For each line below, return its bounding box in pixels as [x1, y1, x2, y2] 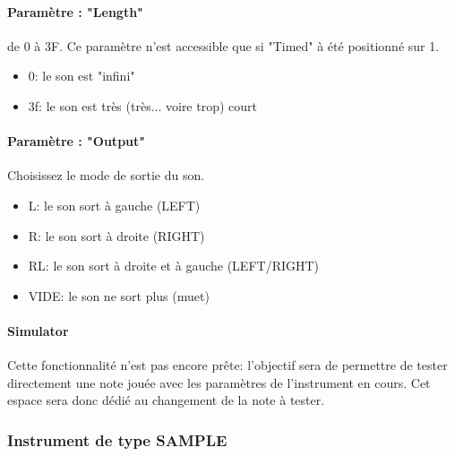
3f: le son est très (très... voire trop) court [28, 96, 258, 115]
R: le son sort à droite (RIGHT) [28, 226, 205, 245]
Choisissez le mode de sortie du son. [7, 166, 205, 185]
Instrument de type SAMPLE [7, 428, 227, 451]
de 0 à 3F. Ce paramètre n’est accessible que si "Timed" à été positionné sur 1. [7, 36, 440, 55]
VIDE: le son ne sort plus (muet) [28, 286, 210, 305]
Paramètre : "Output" [7, 132, 146, 151]
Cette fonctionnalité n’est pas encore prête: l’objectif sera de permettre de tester [7, 356, 448, 374]
